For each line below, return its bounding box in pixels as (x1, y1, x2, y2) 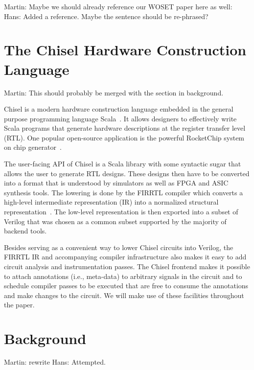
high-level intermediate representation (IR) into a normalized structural (4, 197, 219, 207)
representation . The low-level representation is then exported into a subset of (4, 207, 238, 217)
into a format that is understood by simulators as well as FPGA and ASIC (4, 178, 229, 188)
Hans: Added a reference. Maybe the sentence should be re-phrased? (4, 11, 208, 21)
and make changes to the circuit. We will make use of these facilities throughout (4, 290, 244, 300)
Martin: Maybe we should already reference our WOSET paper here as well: (4, 1, 232, 11)
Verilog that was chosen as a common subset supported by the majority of (4, 216, 227, 226)
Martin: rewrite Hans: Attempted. (4, 357, 106, 367)
